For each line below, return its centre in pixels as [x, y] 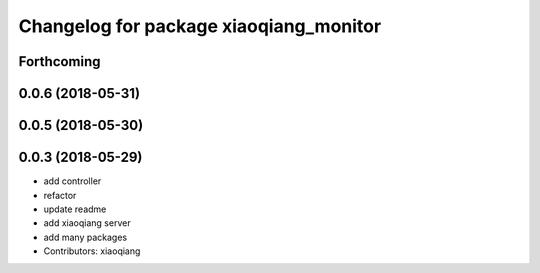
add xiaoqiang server [87, 223]
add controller [72, 181]
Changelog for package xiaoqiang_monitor [200, 26]
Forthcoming [59, 61]
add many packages [85, 237]
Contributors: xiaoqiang [92, 251]
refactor [60, 195]
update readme [75, 209]
